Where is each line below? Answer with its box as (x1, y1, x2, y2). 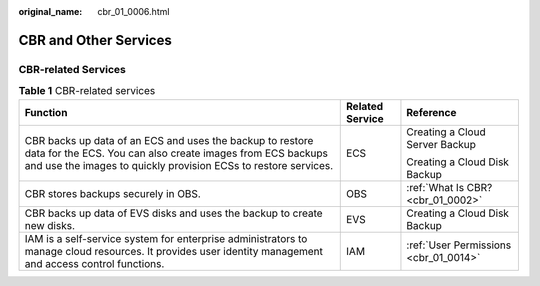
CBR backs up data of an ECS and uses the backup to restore (24, 133, 314, 147)
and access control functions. (24, 256, 165, 270)
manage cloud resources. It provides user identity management (24, 244, 324, 258)
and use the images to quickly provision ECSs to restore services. (24, 158, 334, 172)
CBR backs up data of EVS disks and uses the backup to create (24, 206, 324, 220)
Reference (406, 105, 457, 119)
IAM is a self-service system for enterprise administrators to (24, 231, 308, 245)
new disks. (24, 218, 75, 232)
